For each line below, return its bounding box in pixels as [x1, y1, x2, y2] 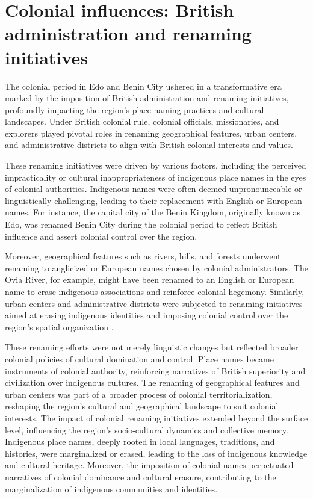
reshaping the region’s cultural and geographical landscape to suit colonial [5, 400, 279, 412]
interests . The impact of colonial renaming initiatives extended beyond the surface [5, 411, 308, 424]
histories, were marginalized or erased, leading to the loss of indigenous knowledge [5, 447, 308, 459]
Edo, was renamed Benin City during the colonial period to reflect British [5, 218, 277, 231]
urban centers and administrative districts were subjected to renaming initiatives [5, 297, 303, 309]
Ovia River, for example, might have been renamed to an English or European [5, 273, 294, 286]
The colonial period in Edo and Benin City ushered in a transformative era [5, 79, 282, 92]
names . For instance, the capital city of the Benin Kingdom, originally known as [5, 206, 301, 219]
